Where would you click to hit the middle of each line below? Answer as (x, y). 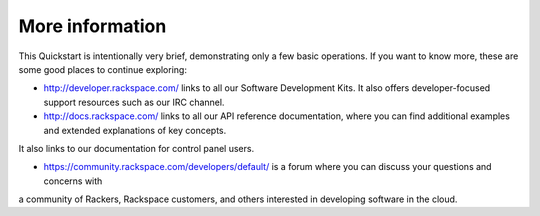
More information (92, 26)
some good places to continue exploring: (102, 69)
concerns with (73, 181)
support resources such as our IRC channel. (134, 102)
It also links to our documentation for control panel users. (136, 148)
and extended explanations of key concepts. (135, 130)
